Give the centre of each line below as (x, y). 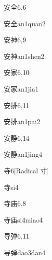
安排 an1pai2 (22, 121)
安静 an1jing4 (23, 154)
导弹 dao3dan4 (25, 252)
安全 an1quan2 (25, 23)
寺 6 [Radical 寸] (26, 170)
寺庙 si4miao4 (23, 219)
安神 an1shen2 (24, 56)
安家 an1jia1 (21, 88)
